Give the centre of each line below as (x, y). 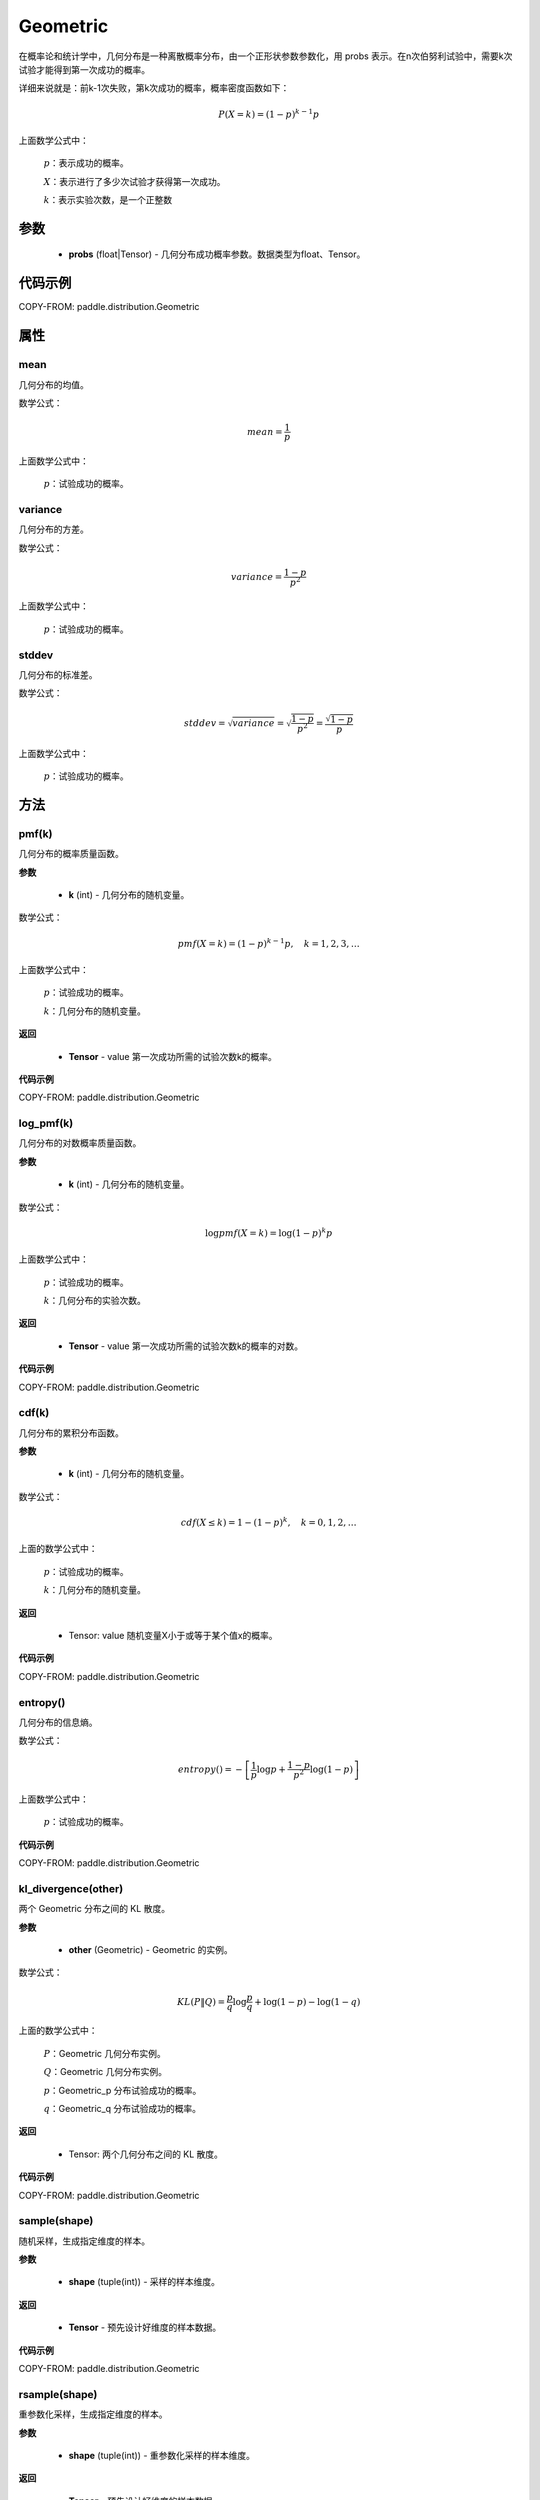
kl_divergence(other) (71, 1888)
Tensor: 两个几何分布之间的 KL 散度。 (146, 2154)
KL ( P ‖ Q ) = (200, 2001)
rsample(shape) (58, 2394)
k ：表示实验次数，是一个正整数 (108, 200)
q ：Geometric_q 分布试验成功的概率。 (122, 2108)
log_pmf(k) (46, 1123)
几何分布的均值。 (53, 384)
